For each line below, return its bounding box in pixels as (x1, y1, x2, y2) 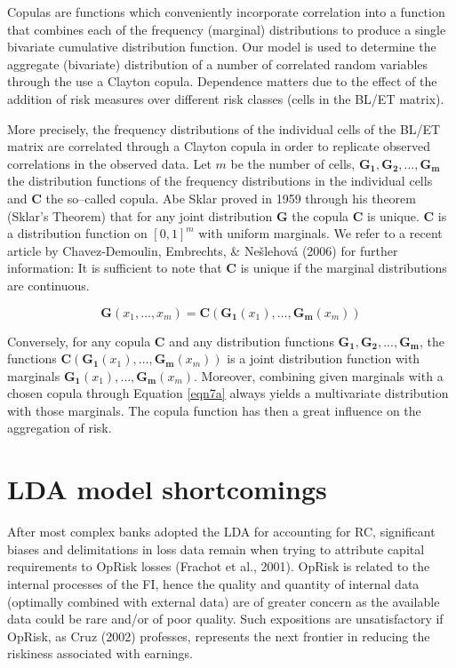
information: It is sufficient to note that (7, 258, 222, 277)
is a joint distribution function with (227, 349, 420, 368)
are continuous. (7, 275, 90, 294)
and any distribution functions (169, 331, 334, 350)
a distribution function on (7, 224, 148, 243)
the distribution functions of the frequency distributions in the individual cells (7, 171, 433, 190)
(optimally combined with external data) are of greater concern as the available (7, 592, 440, 610)
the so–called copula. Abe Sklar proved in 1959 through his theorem (45, 188, 416, 207)
